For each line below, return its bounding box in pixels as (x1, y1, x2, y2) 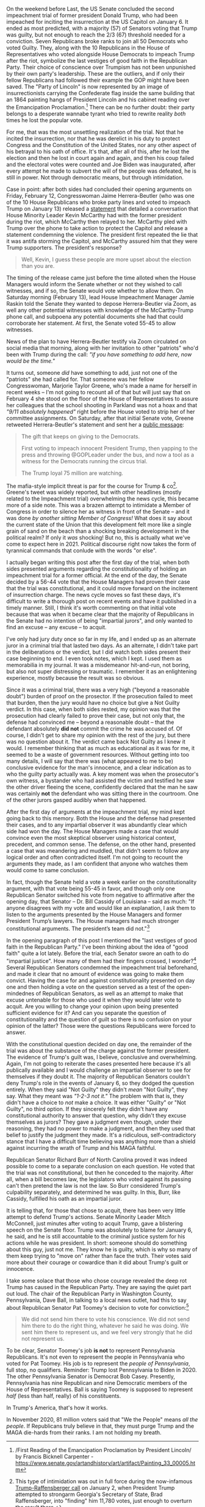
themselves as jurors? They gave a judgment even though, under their (6, 1118, 182, 1126)
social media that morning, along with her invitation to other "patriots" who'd (6, 344, 199, 352)
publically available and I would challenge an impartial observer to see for (6, 1066, 191, 1074)
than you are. (21, 262, 55, 269)
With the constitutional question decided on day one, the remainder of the (6, 1040, 192, 1047)
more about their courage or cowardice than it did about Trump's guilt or (6, 1259, 189, 1266)
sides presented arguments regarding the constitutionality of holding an (6, 565, 187, 573)
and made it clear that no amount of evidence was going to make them (6, 970, 184, 977)
